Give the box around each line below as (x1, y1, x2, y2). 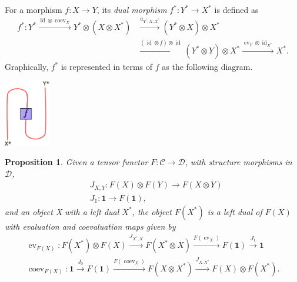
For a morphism (5, 4, 62, 15)
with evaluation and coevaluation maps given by (5, 220, 176, 232)
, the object (132, 205, 172, 217)
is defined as (214, 4, 259, 15)
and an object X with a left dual (5, 205, 119, 217)
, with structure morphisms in (185, 156, 292, 168)
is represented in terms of (61, 61, 153, 73)
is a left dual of (207, 205, 262, 217)
